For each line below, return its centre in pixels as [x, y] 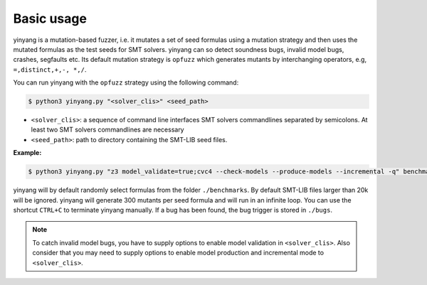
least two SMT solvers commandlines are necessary [107, 130]
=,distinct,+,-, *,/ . [50, 69]
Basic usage [50, 18]
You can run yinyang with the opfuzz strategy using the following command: [126, 82]
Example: [27, 153]
